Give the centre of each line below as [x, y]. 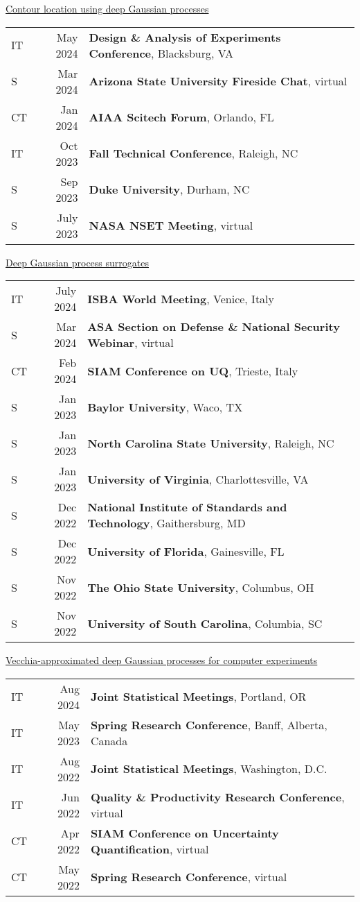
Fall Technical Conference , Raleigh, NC [193, 153]
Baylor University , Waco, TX [165, 407]
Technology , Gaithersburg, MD [166, 523]
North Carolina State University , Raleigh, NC [211, 443]
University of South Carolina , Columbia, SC [205, 623]
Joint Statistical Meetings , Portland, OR [198, 697]
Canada [109, 740]
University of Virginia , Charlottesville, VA [198, 479]
